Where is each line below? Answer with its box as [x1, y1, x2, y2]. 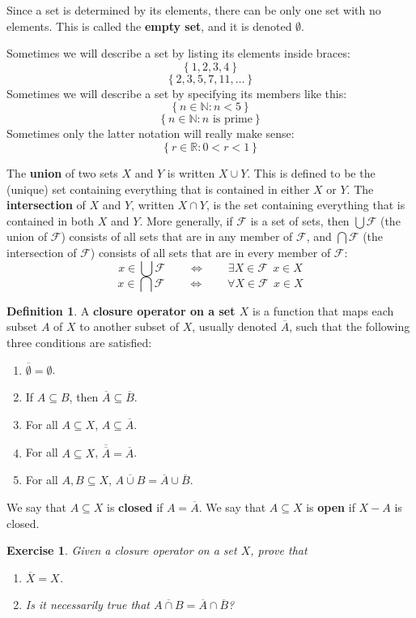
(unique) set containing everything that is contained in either [6, 180, 310, 197]
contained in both [6, 212, 95, 229]
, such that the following [289, 318, 410, 335]
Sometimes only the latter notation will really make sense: [6, 125, 295, 142]
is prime [212, 114, 253, 126]
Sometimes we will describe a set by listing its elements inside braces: [6, 45, 350, 62]
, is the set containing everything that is [206, 196, 405, 213]
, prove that [250, 542, 308, 559]
